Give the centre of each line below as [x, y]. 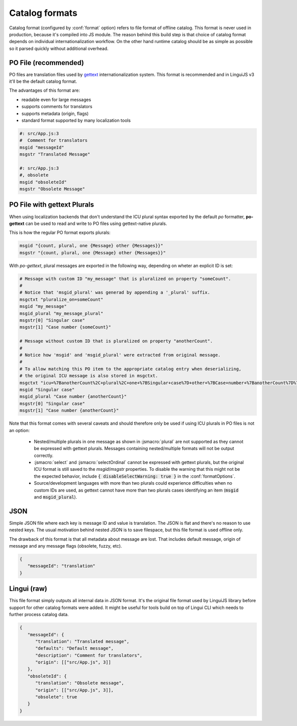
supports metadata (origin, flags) [55, 113]
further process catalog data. [39, 614]
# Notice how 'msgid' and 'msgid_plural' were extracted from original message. [120, 355]
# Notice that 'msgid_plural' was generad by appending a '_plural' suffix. [115, 293]
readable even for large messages [56, 100]
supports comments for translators [57, 107]
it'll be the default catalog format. [43, 81]
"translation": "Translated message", [82, 641]
